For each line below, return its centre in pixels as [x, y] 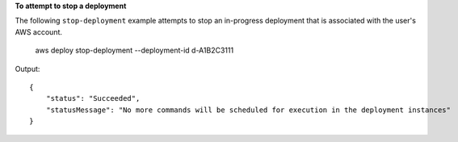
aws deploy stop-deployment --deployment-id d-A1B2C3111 [134, 50]
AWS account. [38, 31]
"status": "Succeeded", [93, 98]
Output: [27, 69]
